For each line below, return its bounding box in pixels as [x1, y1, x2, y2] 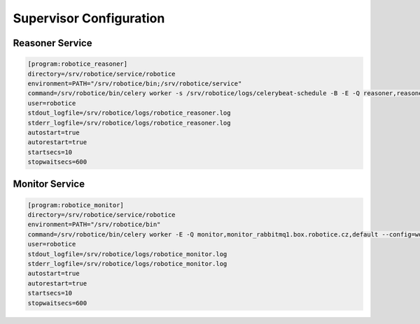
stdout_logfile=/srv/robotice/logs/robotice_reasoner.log [27, 109, 231, 117]
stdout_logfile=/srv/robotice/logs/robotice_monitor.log [27, 250, 227, 258]
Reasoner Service [13, 37, 92, 49]
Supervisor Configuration [13, 10, 165, 26]
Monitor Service [13, 178, 85, 190]
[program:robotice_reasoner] [27, 60, 128, 68]
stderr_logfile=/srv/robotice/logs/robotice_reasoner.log [27, 119, 231, 127]
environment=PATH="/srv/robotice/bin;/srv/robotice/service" [27, 79, 242, 87]
